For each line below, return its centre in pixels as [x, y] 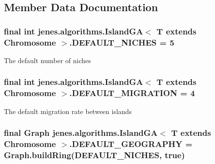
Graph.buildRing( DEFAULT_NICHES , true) [94, 155]
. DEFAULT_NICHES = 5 [122, 42]
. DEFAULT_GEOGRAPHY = [131, 144]
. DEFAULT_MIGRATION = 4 [132, 93]
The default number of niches [47, 60]
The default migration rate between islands [68, 111]
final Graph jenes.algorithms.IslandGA [81, 133]
